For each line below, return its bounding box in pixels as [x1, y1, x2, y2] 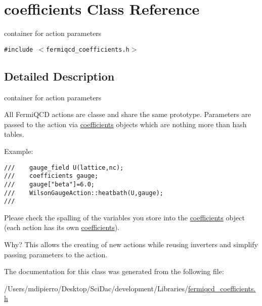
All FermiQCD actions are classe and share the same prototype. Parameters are [4, 109, 251, 120]
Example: [4, 145, 33, 156]
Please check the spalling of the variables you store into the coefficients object [4, 212, 245, 222]
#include [4, 46, 33, 53]
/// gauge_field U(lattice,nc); [4, 164, 124, 171]
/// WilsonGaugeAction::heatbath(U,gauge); [4, 189, 163, 197]
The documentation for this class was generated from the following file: [4, 266, 224, 277]
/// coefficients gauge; [4, 172, 99, 180]
